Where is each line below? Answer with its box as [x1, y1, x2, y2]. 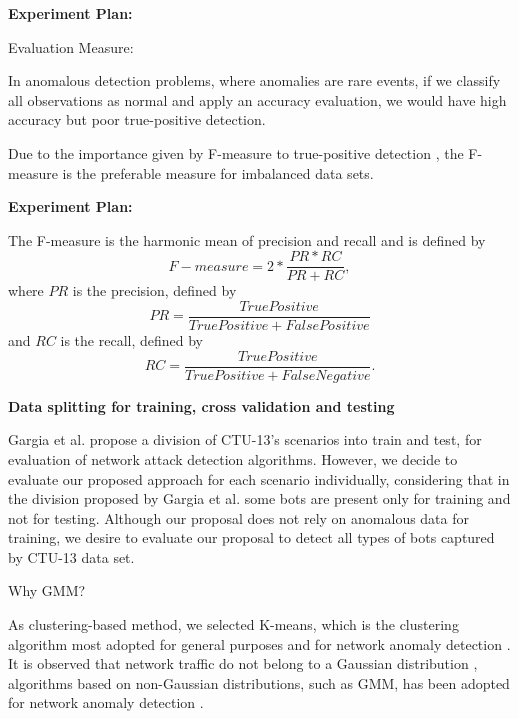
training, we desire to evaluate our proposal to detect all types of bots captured [8, 527, 495, 548]
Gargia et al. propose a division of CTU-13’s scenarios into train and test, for [8, 429, 482, 450]
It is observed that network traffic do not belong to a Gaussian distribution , [8, 653, 478, 674]
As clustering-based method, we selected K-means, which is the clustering [8, 614, 459, 635]
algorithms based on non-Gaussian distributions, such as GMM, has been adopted [8, 672, 510, 693]
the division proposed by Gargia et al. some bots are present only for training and [8, 488, 511, 509]
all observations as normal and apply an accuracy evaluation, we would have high [8, 89, 507, 110]
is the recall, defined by [60, 330, 204, 351]
